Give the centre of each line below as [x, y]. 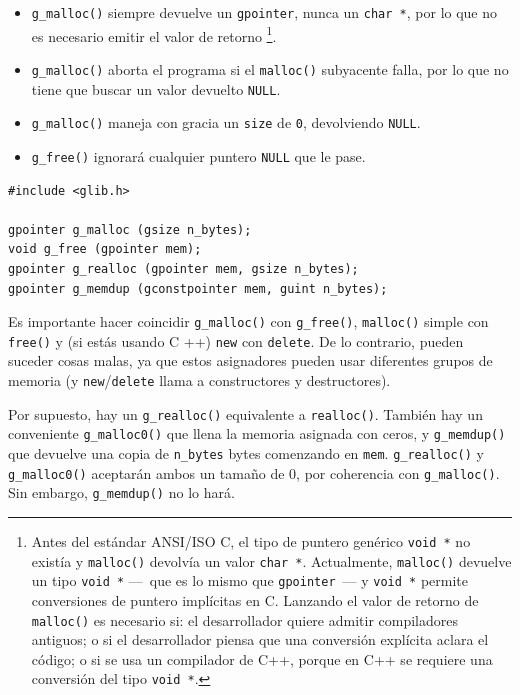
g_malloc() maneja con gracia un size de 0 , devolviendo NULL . [226, 122]
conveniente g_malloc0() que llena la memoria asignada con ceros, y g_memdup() [257, 433]
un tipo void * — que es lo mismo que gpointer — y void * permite [249, 580]
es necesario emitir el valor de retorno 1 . [154, 34]
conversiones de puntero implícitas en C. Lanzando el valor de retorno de [255, 599]
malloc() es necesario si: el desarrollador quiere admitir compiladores [244, 619]
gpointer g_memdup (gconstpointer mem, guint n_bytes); [198, 288]
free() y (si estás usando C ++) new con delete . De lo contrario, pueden [236, 340]
